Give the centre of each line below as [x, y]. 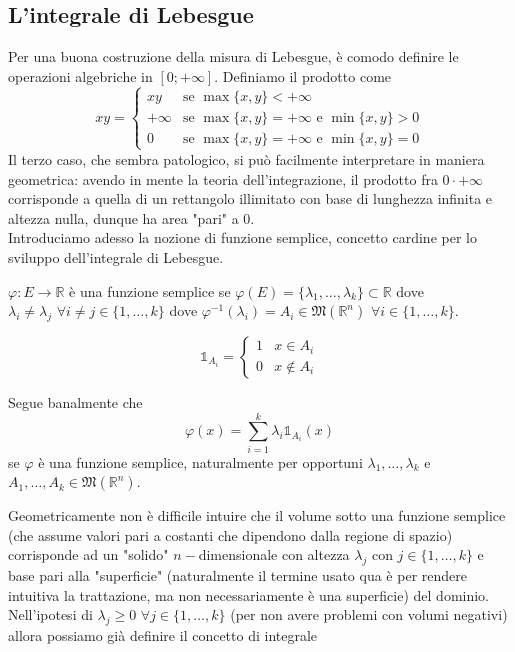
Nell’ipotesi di [50, 614]
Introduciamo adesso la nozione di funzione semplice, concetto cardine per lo [242, 237]
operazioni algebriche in [80, 75]
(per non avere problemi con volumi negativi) [369, 614]
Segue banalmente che [75, 401]
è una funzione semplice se [150, 290]
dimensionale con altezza [274, 554]
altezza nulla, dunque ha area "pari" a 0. [131, 217]
